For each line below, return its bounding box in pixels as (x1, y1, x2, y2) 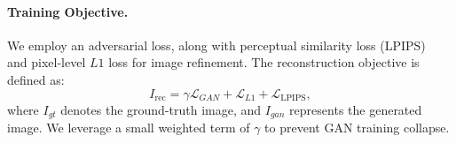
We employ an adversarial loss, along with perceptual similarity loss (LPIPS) (7, 35, 426, 54)
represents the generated (289, 100, 422, 118)
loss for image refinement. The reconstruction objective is (108, 53, 420, 71)
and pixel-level (7, 53, 86, 71)
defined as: (7, 70, 65, 88)
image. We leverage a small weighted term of (7, 118, 250, 137)
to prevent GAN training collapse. (264, 118, 450, 137)
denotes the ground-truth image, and (60, 100, 262, 118)
